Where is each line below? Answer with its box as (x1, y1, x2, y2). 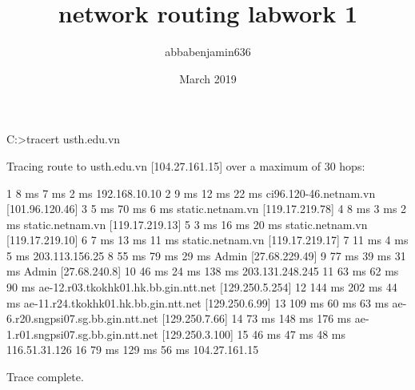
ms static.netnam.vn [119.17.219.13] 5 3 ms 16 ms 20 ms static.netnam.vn (6, 215, 368, 232)
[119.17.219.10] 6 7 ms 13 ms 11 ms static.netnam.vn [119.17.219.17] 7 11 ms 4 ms (6, 231, 409, 248)
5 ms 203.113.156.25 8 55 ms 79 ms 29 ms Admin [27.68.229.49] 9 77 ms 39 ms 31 (6, 247, 406, 263)
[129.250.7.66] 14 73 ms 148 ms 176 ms (162, 310, 352, 327)
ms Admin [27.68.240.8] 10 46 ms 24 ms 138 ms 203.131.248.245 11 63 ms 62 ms (6, 263, 399, 279)
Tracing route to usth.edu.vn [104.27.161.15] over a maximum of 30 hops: (6, 157, 365, 174)
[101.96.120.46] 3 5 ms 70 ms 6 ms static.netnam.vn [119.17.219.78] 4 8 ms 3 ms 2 (6, 200, 407, 217)
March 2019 (179, 70, 237, 86)
